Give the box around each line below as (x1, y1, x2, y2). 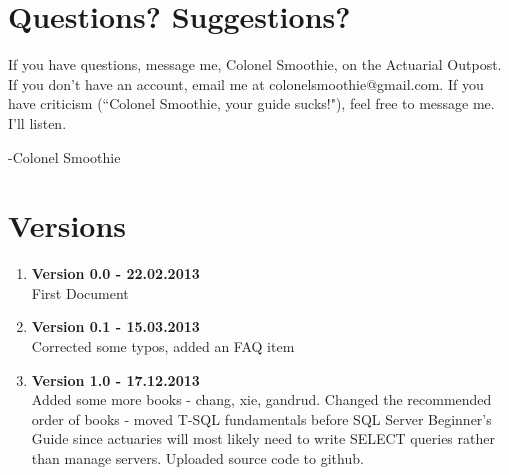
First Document (31, 282, 129, 303)
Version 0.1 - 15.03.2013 (31, 316, 200, 337)
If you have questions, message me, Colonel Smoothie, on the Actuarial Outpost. (8, 54, 502, 75)
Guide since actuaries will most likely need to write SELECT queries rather (31, 428, 495, 449)
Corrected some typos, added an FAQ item (31, 336, 295, 356)
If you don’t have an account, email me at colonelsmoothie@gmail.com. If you (8, 73, 484, 94)
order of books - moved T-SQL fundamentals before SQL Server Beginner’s (31, 408, 492, 429)
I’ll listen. (8, 112, 67, 133)
